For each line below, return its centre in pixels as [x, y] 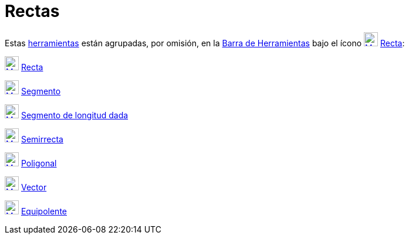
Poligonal [39, 163]
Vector [34, 187]
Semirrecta [42, 139]
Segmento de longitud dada [75, 115]
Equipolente [44, 211]
